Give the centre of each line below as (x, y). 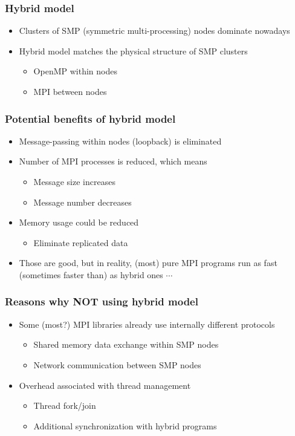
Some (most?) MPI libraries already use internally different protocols (147, 324)
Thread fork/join (65, 405)
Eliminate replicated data (81, 242)
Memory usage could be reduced (79, 222)
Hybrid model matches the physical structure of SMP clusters (133, 50)
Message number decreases (83, 202)
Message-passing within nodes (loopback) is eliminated (120, 141)
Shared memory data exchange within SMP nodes (126, 344)
